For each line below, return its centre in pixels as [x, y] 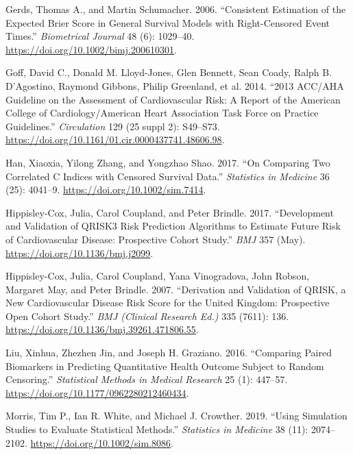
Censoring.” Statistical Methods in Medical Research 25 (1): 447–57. [147, 379]
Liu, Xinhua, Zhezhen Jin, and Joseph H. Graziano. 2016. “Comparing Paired [169, 353]
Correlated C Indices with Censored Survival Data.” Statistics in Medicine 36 [168, 176]
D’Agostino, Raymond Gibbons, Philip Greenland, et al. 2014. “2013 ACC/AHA [175, 85]
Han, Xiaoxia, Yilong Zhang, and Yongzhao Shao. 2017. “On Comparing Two [168, 162]
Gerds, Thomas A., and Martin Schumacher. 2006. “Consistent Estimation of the [176, 9]
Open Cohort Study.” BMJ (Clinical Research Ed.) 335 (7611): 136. [147, 316]
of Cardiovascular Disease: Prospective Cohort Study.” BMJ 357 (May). [156, 239]
